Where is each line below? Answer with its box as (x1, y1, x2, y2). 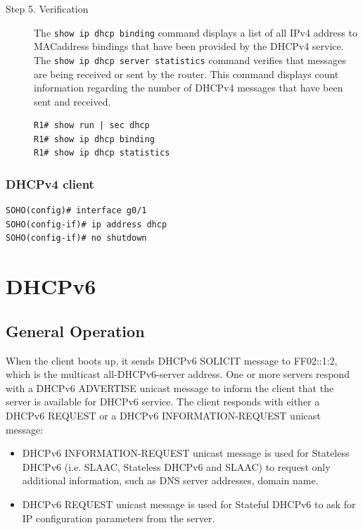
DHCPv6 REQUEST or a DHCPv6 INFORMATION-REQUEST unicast (6, 408, 321, 423)
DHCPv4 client (6, 175, 94, 192)
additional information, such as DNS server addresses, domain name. (22, 473, 319, 488)
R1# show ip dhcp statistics (34, 148, 170, 158)
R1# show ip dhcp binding (34, 134, 155, 144)
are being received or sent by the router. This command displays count (34, 66, 339, 81)
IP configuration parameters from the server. (22, 510, 215, 525)
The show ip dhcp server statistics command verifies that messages (34, 52, 346, 67)
